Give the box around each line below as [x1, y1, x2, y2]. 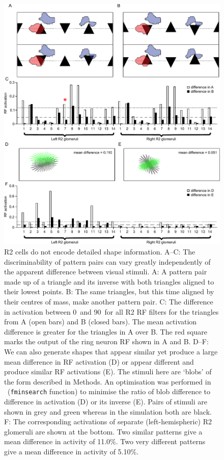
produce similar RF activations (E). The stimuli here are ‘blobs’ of [4, 366, 212, 377]
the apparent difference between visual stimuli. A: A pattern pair [4, 266, 207, 277]
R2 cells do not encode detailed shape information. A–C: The [4, 246, 195, 257]
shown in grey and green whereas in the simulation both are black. [4, 406, 212, 417]
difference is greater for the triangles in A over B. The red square [4, 326, 207, 337]
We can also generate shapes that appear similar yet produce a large [4, 346, 218, 356]
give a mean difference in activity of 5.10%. [4, 446, 139, 456]
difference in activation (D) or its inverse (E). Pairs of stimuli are [4, 396, 207, 406]
